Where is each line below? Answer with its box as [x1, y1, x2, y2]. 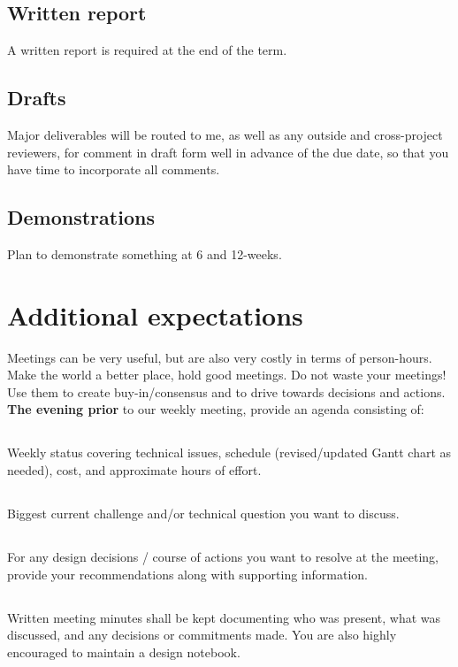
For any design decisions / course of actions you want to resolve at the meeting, [7, 548, 439, 566]
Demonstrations [7, 203, 155, 231]
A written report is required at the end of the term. [7, 41, 287, 59]
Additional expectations [7, 296, 303, 333]
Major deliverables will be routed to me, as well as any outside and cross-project [7, 126, 443, 143]
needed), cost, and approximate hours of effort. [7, 461, 262, 479]
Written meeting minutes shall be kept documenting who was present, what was [7, 608, 441, 626]
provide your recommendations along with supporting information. [7, 564, 368, 583]
